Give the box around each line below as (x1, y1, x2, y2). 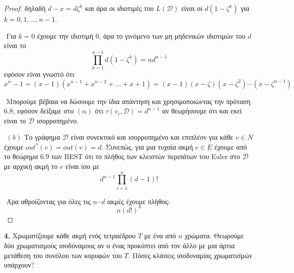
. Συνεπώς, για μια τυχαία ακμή (101, 141, 193, 152)
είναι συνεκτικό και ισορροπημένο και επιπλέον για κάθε (71, 132, 233, 142)
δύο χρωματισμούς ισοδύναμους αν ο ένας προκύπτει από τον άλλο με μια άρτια (4, 240, 235, 251)
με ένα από (144, 230, 176, 241)
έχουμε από (214, 141, 247, 152)
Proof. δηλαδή (4, 3, 46, 13)
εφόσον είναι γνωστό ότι (4, 68, 74, 79)
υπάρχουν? (4, 260, 35, 270)
